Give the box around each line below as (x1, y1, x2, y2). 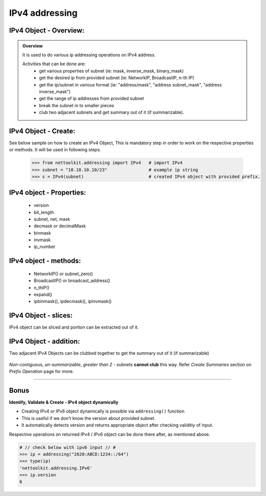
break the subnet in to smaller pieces (39, 102, 114, 108)
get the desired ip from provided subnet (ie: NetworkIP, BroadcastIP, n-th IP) (39, 75, 195, 81)
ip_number (33, 244, 56, 249)
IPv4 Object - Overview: (9, 26, 85, 35)
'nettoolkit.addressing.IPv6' (19, 465, 93, 471)
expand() (33, 291, 53, 297)
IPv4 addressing (9, 7, 78, 18)
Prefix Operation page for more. (9, 369, 74, 374)
